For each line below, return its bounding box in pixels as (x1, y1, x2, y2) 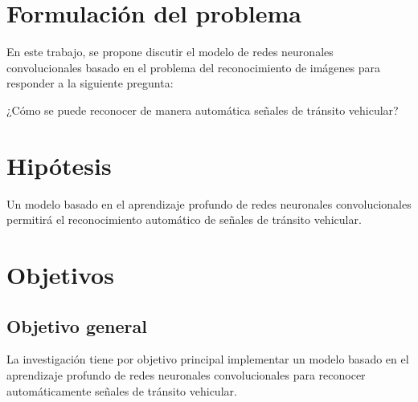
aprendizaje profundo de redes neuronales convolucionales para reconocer (6, 366, 366, 383)
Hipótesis (6, 148, 112, 181)
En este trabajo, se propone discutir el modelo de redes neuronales (6, 43, 334, 60)
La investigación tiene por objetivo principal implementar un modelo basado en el (6, 351, 409, 367)
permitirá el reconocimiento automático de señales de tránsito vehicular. (6, 211, 362, 228)
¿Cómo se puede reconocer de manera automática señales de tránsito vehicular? (6, 101, 399, 118)
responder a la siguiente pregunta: (6, 75, 174, 91)
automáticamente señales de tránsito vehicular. (6, 382, 237, 399)
